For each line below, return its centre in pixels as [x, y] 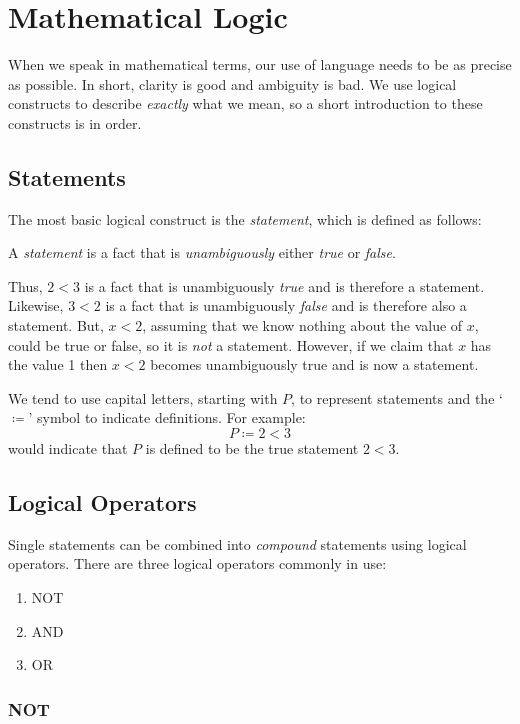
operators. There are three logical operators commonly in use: [197, 563]
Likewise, [36, 305]
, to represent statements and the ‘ [397, 397]
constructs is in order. [75, 122]
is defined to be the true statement [252, 448]
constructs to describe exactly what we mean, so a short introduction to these [245, 103]
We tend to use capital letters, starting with [143, 397]
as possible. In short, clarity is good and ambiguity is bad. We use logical [232, 83]
